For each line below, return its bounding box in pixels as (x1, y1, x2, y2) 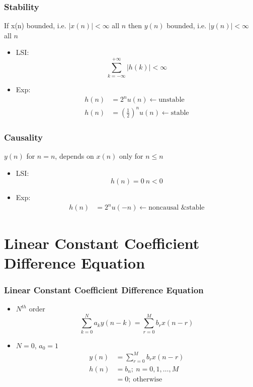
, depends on (55, 151, 94, 161)
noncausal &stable (148, 204, 205, 212)
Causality (4, 131, 43, 143)
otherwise (133, 375, 162, 383)
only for (119, 151, 143, 161)
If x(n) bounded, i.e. (4, 20, 66, 31)
